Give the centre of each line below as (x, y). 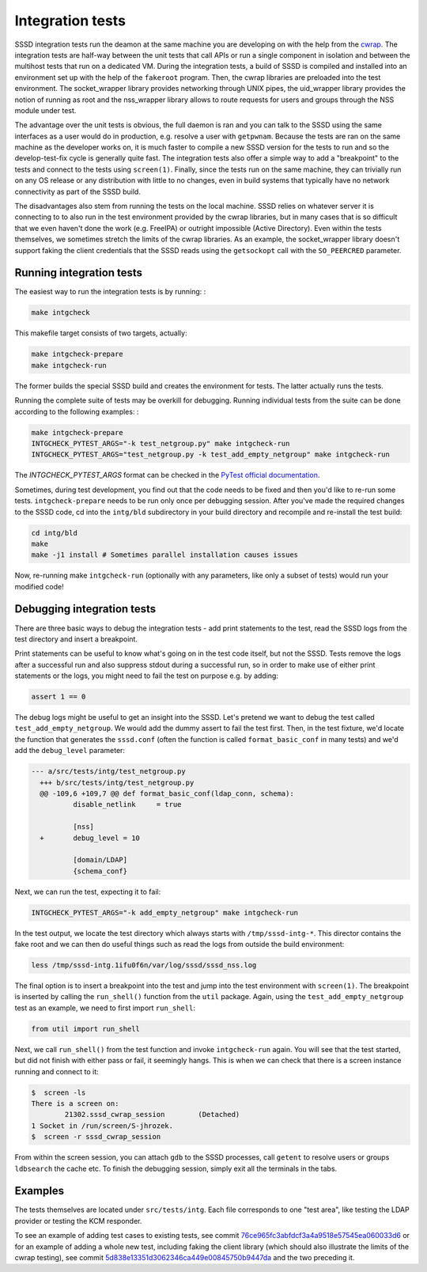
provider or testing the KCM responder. (78, 1221)
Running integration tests (78, 273)
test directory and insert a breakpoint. (76, 639)
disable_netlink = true (127, 804)
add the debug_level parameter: (70, 751)
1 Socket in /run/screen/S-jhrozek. (102, 1126)
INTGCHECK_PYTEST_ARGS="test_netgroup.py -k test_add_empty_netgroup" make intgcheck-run (211, 454)
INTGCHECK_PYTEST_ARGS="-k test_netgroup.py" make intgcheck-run (161, 443)
